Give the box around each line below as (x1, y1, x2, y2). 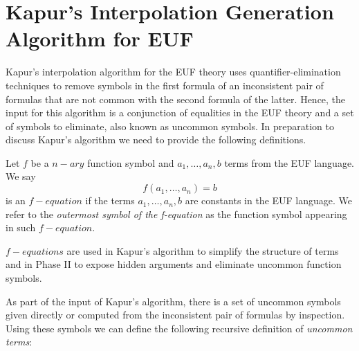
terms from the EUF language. (224, 155, 355, 170)
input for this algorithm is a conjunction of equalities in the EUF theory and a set (6, 105, 354, 120)
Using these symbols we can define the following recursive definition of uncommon (6, 321, 353, 335)
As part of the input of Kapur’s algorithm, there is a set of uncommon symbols (6, 294, 341, 308)
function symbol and (87, 155, 174, 170)
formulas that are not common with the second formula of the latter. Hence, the (6, 91, 346, 106)
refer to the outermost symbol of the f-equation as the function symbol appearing (6, 206, 347, 221)
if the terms (85, 193, 135, 208)
